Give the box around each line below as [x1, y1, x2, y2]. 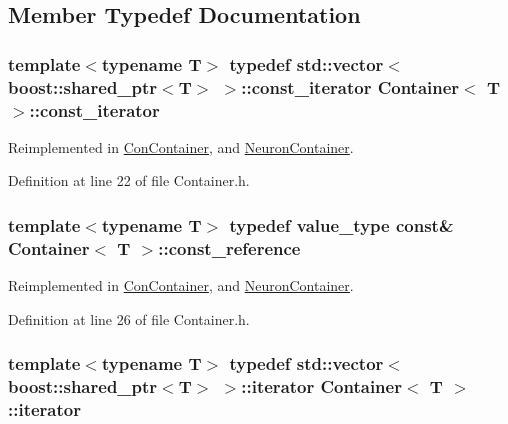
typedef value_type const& [229, 212, 454, 237]
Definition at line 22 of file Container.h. [8, 170, 250, 191]
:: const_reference [158, 235, 301, 260]
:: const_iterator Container [241, 74, 460, 99]
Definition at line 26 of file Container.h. [8, 308, 250, 329]
